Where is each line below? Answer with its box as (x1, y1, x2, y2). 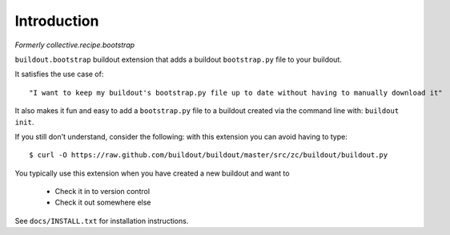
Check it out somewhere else (54, 197, 151, 208)
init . (14, 117, 34, 127)
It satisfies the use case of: (14, 69, 104, 79)
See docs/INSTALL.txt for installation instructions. (14, 216, 189, 225)
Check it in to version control (54, 187, 151, 197)
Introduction (14, 12, 99, 30)
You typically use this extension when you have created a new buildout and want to (14, 168, 290, 178)
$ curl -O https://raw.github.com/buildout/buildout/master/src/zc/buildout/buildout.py (29, 151, 388, 160)
